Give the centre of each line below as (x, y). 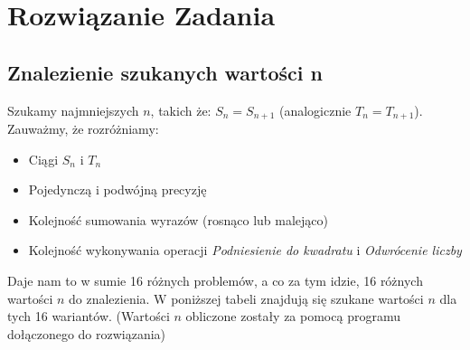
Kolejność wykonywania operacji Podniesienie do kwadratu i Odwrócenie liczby (245, 250)
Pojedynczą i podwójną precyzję (117, 189)
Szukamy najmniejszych (73, 110)
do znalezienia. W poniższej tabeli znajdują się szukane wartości (246, 298)
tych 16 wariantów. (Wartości (89, 316)
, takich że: (181, 110)
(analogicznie (315, 110)
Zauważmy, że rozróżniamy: (83, 129)
